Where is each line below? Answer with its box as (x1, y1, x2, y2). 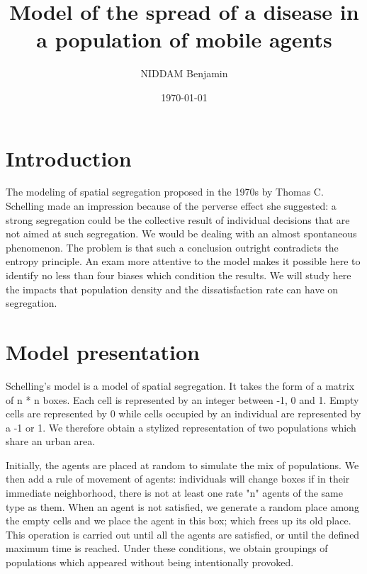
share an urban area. (6, 434, 96, 449)
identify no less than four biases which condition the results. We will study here (6, 268, 351, 282)
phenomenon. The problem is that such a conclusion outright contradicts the (6, 240, 339, 254)
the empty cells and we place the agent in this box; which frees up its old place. (6, 513, 351, 528)
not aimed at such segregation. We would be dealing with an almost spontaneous (6, 226, 357, 241)
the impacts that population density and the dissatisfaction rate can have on (6, 281, 339, 296)
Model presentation (6, 337, 200, 366)
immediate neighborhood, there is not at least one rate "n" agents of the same (6, 485, 343, 500)
